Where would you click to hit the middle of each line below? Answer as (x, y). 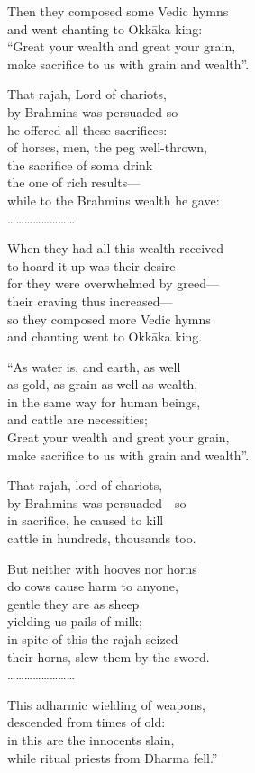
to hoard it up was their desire (91, 265)
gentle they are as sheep (73, 603)
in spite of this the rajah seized (93, 639)
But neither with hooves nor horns (102, 568)
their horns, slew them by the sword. (109, 656)
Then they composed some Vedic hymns (118, 11)
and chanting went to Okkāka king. (105, 336)
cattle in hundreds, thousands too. (102, 538)
